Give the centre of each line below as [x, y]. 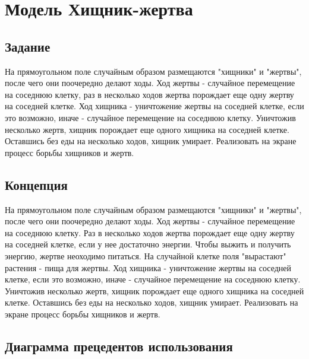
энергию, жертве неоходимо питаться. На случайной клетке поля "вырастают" [146, 255]
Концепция [36, 184]
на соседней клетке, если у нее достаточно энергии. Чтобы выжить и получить [148, 244]
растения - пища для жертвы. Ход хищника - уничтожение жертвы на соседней [148, 267]
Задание [28, 46]
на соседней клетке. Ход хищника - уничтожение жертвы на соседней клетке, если [154, 106]
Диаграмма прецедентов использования [119, 346]
